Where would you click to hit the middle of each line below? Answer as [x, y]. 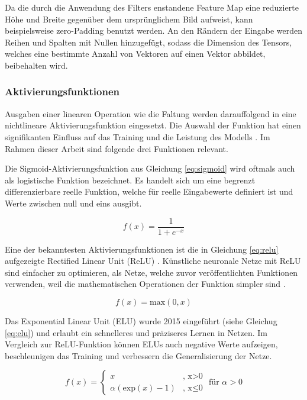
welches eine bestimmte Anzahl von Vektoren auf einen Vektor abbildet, [135, 54]
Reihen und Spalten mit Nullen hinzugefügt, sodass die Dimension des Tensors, [148, 42]
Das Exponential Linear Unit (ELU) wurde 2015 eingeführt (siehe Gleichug [141, 320]
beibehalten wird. [36, 65]
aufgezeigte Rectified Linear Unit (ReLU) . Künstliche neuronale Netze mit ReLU [153, 261]
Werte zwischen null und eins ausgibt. [73, 203]
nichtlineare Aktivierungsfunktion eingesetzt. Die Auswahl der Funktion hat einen [153, 125]
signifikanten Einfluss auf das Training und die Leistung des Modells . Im [138, 136]
